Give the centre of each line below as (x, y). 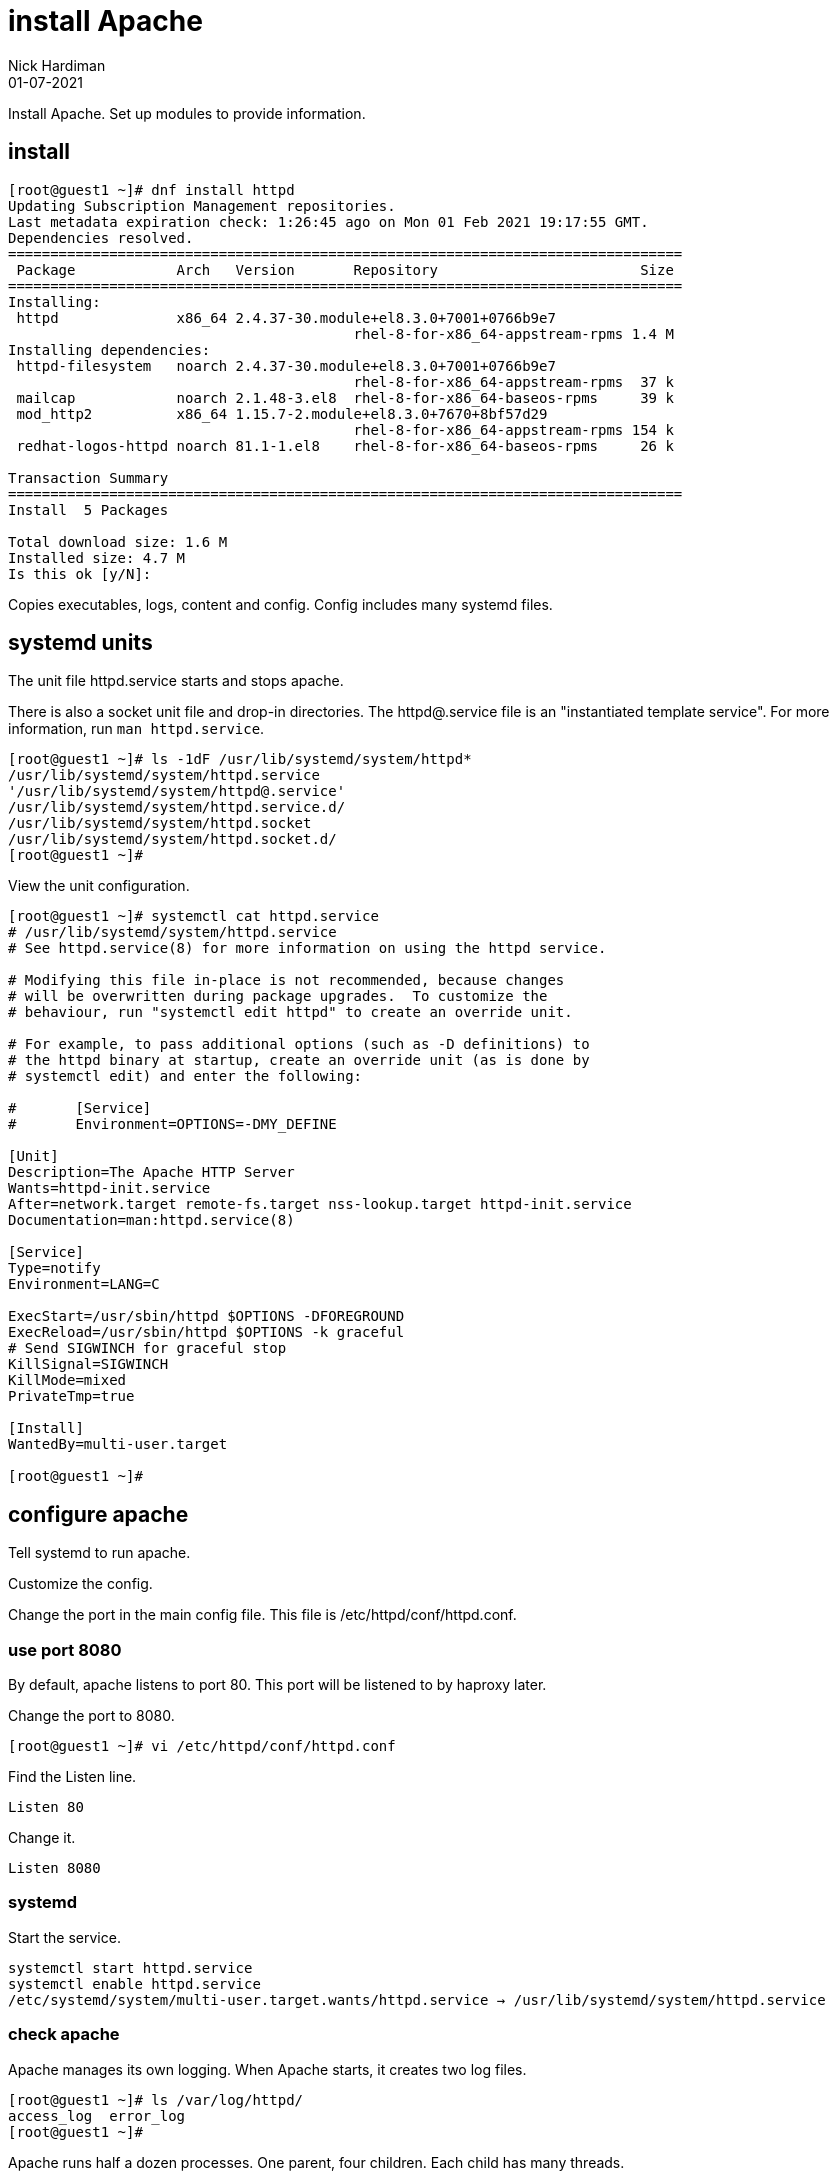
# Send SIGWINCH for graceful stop (147, 1348)
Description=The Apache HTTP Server (151, 1172)
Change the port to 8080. (91, 1716)
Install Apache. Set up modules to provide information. (187, 113)
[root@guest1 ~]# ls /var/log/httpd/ (156, 2099)
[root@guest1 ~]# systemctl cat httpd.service (193, 916)
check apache (64, 2034)
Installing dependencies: (109, 349)
